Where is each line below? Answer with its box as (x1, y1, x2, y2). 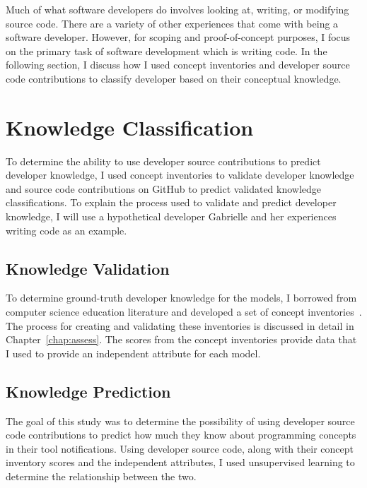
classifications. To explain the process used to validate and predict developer (6, 195, 337, 210)
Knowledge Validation (6, 257, 170, 279)
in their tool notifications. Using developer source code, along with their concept (6, 441, 354, 456)
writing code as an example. (6, 222, 127, 237)
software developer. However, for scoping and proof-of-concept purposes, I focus (6, 30, 351, 44)
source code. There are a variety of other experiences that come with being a (6, 16, 339, 30)
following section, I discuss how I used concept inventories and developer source (6, 57, 350, 72)
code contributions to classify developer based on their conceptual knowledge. (6, 71, 342, 85)
